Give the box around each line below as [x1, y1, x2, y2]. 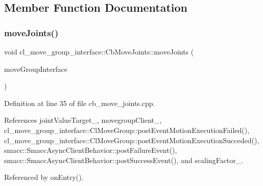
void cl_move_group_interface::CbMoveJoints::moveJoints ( [4, 46, 194, 57]
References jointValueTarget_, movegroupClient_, [4, 115, 162, 125]
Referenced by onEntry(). [4, 172, 84, 182]
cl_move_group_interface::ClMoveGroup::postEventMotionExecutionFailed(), [4, 124, 250, 135]
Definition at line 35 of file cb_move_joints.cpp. [4, 97, 155, 108]
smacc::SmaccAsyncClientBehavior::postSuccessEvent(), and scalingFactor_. [4, 154, 244, 165]
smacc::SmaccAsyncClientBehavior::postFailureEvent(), [4, 145, 177, 155]
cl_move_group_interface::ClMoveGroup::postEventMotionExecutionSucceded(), [4, 135, 259, 145]
